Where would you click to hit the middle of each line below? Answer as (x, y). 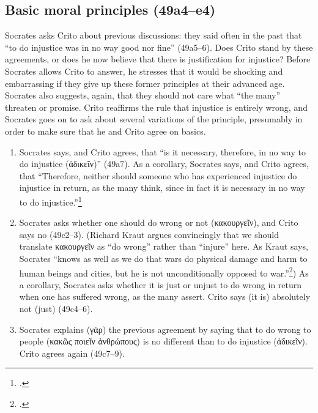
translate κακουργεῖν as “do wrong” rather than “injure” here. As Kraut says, (164, 246)
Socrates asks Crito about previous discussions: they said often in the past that (153, 35)
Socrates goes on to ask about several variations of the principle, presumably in (154, 119)
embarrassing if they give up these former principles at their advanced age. (145, 83)
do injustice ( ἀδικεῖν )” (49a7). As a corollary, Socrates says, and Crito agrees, (164, 164)
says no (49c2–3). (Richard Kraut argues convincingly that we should (149, 234)
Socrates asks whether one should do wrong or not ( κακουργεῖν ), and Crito (159, 222)
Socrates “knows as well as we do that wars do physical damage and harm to (163, 258)
